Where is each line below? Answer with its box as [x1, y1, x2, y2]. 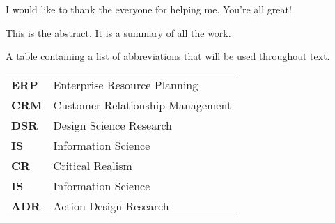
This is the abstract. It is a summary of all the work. [6, 25, 231, 40]
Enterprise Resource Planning [53, 76, 198, 93]
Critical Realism [53, 157, 132, 174]
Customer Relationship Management [53, 96, 232, 113]
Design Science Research [53, 116, 172, 133]
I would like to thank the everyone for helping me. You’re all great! [6, 2, 292, 16]
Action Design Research [53, 197, 169, 214]
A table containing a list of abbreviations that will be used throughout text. [6, 49, 330, 63]
